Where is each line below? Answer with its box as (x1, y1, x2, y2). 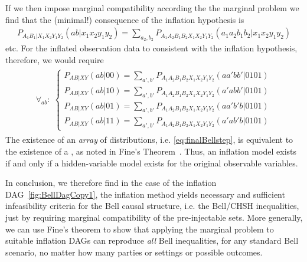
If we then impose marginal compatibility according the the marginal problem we (5, 2, 299, 14)
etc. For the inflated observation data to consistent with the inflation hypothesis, (5, 42, 298, 54)
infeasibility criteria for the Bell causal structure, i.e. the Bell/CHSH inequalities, (5, 199, 299, 212)
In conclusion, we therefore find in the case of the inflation (5, 176, 217, 189)
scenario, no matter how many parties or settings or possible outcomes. (5, 245, 263, 258)
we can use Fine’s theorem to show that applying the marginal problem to (5, 222, 274, 235)
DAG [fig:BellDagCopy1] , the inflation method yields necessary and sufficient (5, 188, 285, 200)
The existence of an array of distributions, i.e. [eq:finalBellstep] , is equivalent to (5, 133, 293, 146)
